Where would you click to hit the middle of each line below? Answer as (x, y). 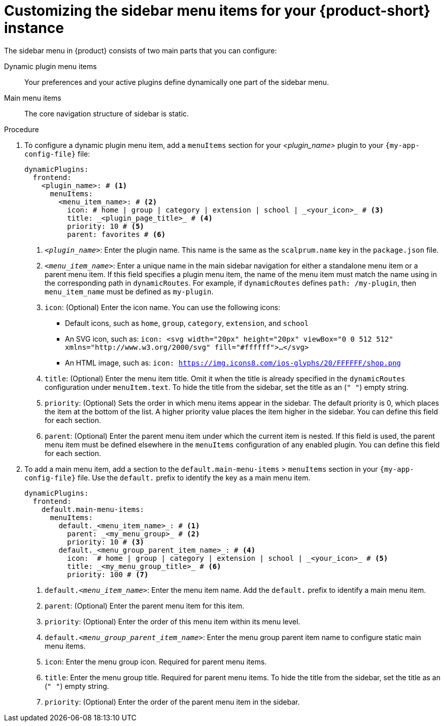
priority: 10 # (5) (106, 226)
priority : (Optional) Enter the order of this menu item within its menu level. (173, 621)
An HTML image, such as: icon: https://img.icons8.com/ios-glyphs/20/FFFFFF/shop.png (233, 362)
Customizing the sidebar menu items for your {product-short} (217, 11)
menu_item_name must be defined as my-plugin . (129, 291)
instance (34, 28)
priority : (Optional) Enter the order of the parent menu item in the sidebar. (172, 702)
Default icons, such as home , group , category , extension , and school (187, 323)
